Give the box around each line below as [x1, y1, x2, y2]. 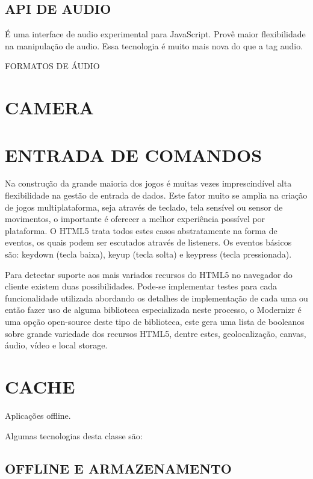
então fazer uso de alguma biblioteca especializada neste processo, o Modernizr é [5, 303, 302, 316]
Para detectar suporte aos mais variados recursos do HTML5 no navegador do [5, 268, 293, 280]
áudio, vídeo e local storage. [5, 339, 108, 351]
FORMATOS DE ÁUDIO [5, 60, 100, 72]
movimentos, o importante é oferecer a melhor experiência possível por [5, 212, 265, 225]
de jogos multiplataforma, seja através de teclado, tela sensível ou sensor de [5, 200, 283, 213]
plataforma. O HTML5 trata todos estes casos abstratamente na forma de [5, 224, 277, 236]
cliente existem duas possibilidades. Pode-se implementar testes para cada [5, 280, 277, 292]
